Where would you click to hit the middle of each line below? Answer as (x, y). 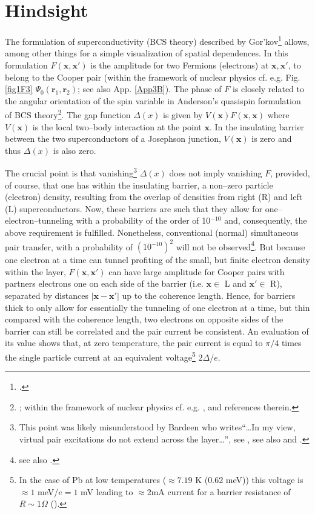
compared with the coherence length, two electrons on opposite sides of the (144, 319)
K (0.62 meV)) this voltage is (249, 480)
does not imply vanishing (216, 173)
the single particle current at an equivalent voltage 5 (100, 356)
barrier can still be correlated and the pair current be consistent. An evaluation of (157, 331)
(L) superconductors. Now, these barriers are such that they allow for (134, 208)
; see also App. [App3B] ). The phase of (150, 89)
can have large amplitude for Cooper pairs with (197, 271)
